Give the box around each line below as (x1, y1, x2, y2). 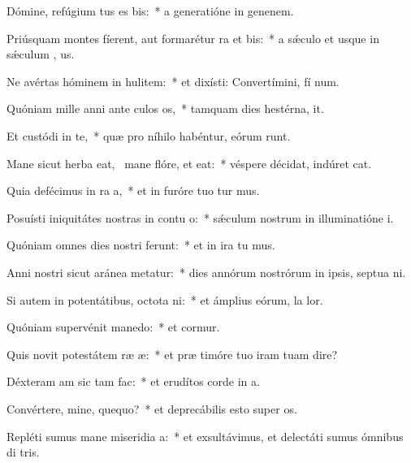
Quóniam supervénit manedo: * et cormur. (6, 318, 220, 335)
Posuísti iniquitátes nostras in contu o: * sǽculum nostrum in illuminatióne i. (6, 209, 394, 226)
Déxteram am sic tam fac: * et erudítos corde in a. (6, 373, 260, 390)
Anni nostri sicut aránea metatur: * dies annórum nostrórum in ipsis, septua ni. (6, 263, 406, 280)
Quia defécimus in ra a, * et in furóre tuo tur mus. (6, 182, 260, 199)
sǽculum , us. (6, 45, 75, 63)
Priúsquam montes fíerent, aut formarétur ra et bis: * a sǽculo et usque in (6, 29, 379, 46)
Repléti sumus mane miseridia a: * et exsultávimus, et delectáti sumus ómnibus (6, 427, 404, 444)
